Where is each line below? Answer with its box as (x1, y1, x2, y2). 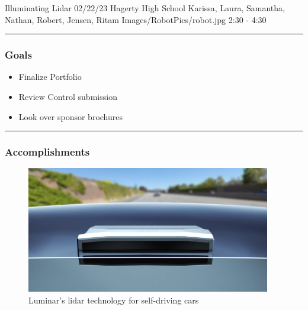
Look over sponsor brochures (18, 110, 123, 122)
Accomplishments (5, 144, 90, 159)
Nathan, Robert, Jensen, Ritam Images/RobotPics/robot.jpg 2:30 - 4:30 (5, 13, 267, 25)
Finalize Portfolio (18, 70, 82, 83)
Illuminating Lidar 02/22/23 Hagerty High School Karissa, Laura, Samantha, (5, 2, 285, 14)
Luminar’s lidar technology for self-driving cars (28, 293, 199, 306)
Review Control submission (18, 91, 117, 102)
